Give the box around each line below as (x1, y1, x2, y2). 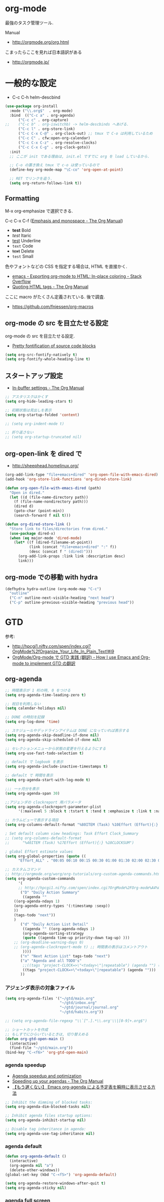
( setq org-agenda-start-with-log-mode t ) (5, 778, 91, 783)
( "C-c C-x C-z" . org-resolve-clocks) (18, 140, 97, 145)
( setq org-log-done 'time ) (5, 719, 60, 724)
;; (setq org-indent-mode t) (5, 421, 64, 426)
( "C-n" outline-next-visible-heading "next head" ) (9, 595, 115, 601)
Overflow (12, 278, 31, 284)
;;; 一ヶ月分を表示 (5, 786, 40, 791)
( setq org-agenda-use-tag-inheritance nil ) (5, 1131, 95, 1136)
